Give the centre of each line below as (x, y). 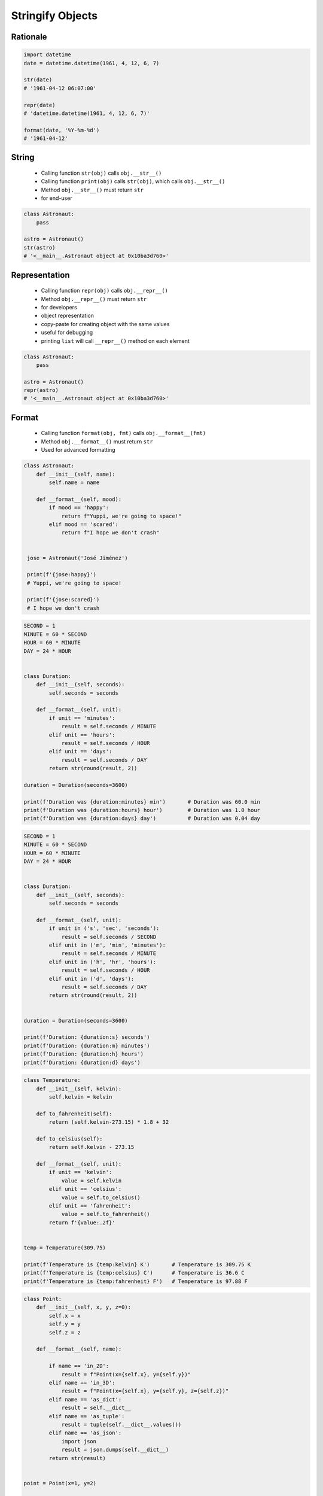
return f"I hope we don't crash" (110, 533)
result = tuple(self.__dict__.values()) (121, 1424)
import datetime (48, 55)
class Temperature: (52, 1080)
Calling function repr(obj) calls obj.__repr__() (105, 291)
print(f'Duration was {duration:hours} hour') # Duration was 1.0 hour (142, 810)
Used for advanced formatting (78, 450)
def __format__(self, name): (79, 1349)
